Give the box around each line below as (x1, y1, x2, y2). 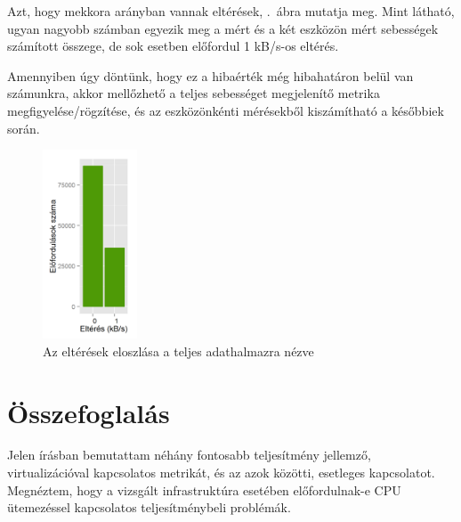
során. (7, 118, 40, 137)
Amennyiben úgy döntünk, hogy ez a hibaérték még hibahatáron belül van (7, 66, 414, 85)
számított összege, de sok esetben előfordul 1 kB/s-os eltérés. (7, 37, 339, 55)
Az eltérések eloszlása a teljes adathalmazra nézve (43, 341, 314, 360)
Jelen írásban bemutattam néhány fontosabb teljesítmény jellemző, (7, 445, 371, 464)
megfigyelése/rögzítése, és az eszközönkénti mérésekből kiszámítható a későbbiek (7, 101, 444, 119)
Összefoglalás (7, 394, 170, 430)
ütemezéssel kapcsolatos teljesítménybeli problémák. (7, 498, 291, 517)
